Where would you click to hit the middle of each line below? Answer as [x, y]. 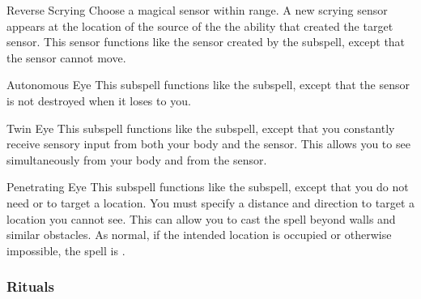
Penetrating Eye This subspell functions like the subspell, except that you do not [208, 187]
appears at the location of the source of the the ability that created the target [200, 26]
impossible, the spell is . [66, 250]
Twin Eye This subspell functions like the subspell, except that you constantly [201, 128]
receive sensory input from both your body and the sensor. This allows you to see [208, 144]
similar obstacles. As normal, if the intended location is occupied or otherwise [199, 235]
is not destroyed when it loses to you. [99, 100]
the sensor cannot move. [66, 57]
